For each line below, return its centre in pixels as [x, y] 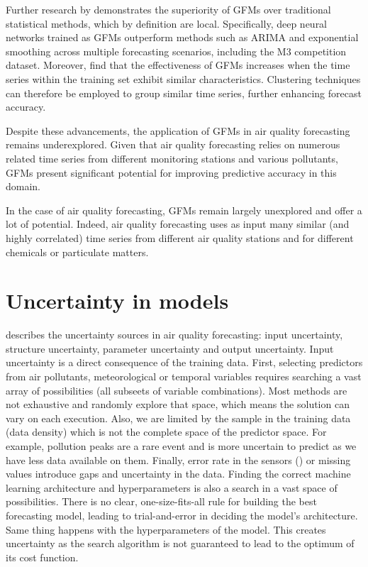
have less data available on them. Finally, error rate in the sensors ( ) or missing [178, 459]
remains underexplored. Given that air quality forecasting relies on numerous [173, 144]
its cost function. [42, 557]
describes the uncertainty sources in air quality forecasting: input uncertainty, [174, 335]
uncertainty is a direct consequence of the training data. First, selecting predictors [184, 362]
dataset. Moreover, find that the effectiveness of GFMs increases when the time [178, 65]
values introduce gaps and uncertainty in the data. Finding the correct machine [178, 474]
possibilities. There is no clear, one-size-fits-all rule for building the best [161, 501]
